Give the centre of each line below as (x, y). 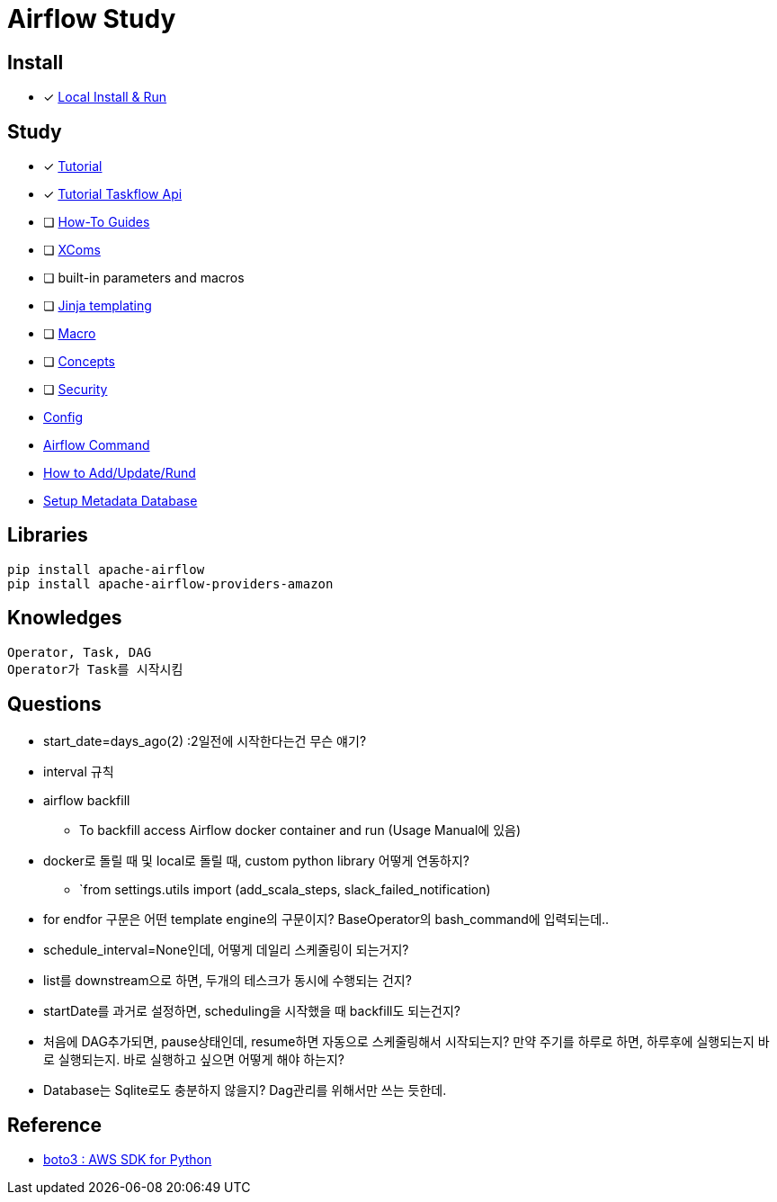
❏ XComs (72, 250)
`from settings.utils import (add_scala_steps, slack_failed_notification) (285, 889)
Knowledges (65, 618)
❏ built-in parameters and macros (144, 278)
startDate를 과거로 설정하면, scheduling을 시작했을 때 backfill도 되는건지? (252, 1010)
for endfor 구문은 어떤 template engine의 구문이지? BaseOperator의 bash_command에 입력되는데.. (326, 919)
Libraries (48, 535)
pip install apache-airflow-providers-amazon (170, 583)
